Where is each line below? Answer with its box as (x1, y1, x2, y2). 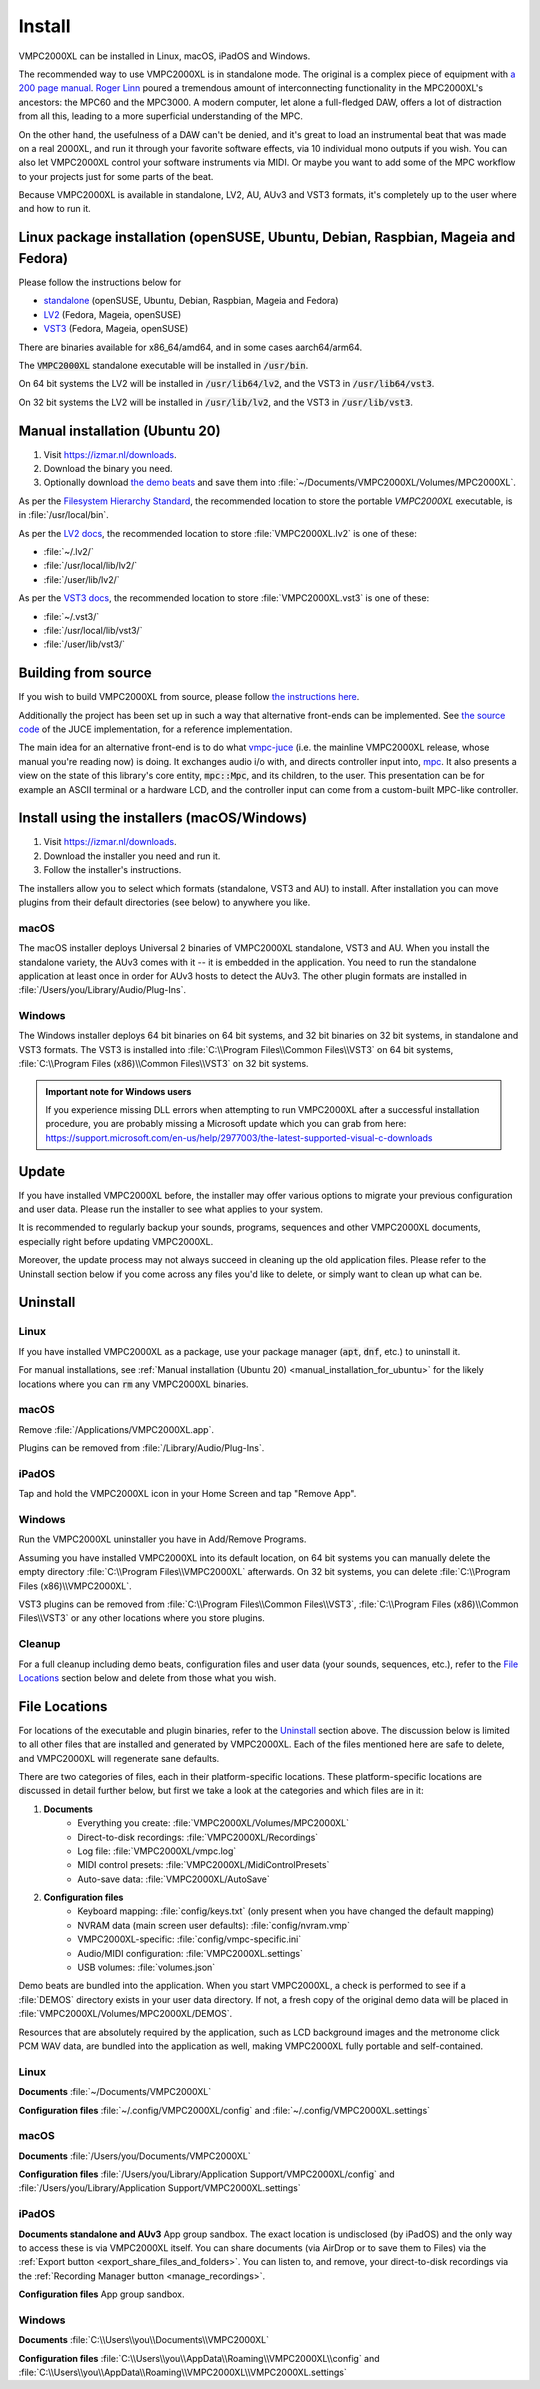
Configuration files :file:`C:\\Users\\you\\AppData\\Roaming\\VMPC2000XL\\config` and (18, 2352, 380, 2364)
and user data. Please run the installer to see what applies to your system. (18, 1203, 324, 1215)
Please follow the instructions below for (18, 276, 182, 288)
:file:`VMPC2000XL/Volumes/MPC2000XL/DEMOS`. (18, 2008, 233, 2020)
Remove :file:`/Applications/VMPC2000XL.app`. (18, 1423, 215, 1435)
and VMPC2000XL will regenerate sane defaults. (18, 1752, 220, 1764)
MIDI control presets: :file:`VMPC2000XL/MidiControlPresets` (77, 1859, 330, 1871)
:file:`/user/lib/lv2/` (43, 573, 120, 585)
